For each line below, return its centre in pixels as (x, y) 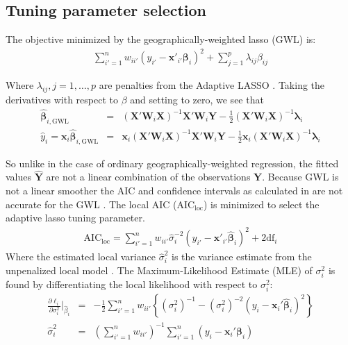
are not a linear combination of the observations (148, 177)
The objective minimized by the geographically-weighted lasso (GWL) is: (161, 39)
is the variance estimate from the (241, 256)
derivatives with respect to (62, 99)
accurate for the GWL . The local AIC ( (91, 204)
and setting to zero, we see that (197, 99)
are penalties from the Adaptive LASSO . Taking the (212, 85)
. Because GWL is (300, 177)
